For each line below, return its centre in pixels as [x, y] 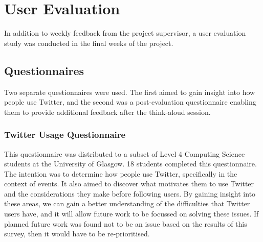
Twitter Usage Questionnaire [65, 135]
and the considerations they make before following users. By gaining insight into [130, 193]
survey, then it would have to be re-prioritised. [77, 234]
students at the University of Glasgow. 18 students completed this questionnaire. [130, 164]
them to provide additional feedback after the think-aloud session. [107, 112]
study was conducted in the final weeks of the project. [89, 43]
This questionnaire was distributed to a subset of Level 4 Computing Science [125, 153]
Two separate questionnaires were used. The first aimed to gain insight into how [130, 92]
